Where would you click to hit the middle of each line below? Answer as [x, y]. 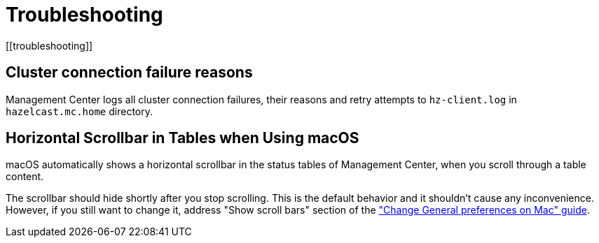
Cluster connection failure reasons [129, 73]
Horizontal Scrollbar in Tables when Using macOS [183, 138]
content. [25, 177]
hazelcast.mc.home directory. [80, 111]
